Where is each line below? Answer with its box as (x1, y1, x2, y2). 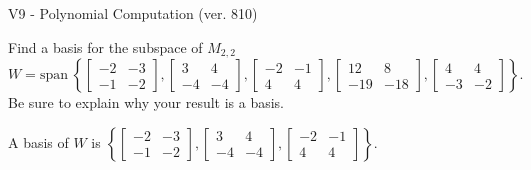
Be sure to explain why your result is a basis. (8, 92, 285, 113)
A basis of (8, 131, 69, 152)
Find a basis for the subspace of (8, 36, 203, 57)
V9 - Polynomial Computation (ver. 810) (8, 3, 258, 23)
